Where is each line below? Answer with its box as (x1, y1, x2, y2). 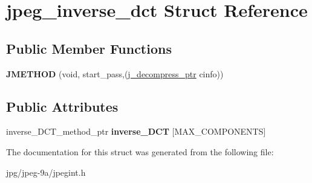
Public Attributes (6, 97, 119, 115)
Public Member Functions (6, 39, 172, 57)
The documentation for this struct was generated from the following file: (6, 145, 274, 158)
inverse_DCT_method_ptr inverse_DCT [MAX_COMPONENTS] (6, 125, 266, 138)
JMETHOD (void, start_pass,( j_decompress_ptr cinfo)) (6, 67, 224, 80)
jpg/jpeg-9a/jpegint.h (6, 165, 86, 178)
